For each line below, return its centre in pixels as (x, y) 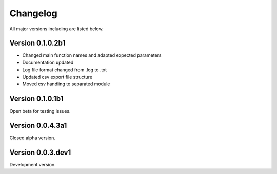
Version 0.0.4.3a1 (38, 125)
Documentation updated (48, 62)
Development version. (33, 164)
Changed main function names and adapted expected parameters (92, 55)
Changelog (33, 13)
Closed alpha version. (33, 138)
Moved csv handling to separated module (66, 84)
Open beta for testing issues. (40, 111)
